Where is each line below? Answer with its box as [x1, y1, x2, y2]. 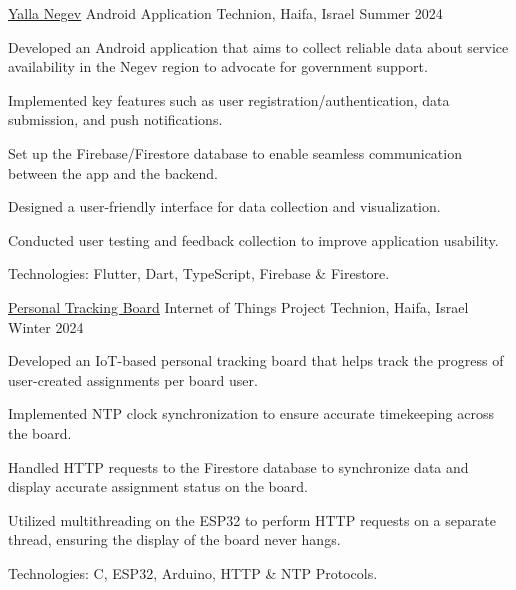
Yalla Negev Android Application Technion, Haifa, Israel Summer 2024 [8, 3, 443, 23]
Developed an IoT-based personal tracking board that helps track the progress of [8, 350, 504, 371]
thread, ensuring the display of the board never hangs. [8, 529, 341, 550]
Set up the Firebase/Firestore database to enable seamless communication [8, 142, 462, 163]
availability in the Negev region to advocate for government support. [8, 56, 428, 77]
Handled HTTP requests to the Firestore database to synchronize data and [8, 456, 469, 477]
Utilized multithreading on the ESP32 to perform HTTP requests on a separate [8, 509, 496, 530]
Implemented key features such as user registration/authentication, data [8, 89, 450, 110]
